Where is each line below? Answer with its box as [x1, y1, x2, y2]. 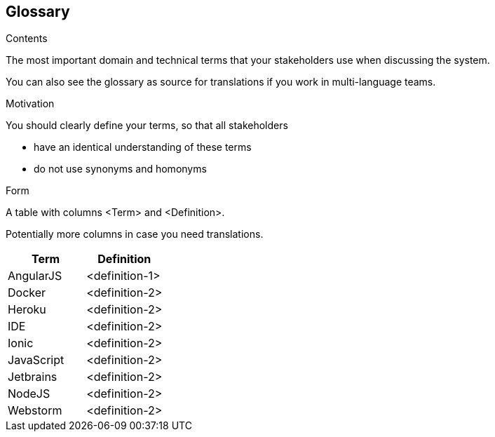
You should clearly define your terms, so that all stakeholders [6, 119, 288, 132]
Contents [6, 32, 48, 45]
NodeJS [8, 386, 50, 401]
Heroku [8, 302, 46, 317]
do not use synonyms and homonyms [34, 163, 207, 175]
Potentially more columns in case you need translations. [6, 228, 264, 241]
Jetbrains [8, 370, 57, 384]
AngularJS [8, 269, 62, 283]
